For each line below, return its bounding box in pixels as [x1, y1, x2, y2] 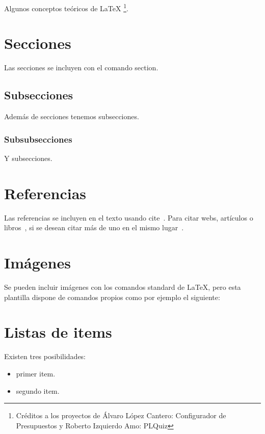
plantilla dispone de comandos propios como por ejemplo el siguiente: [4, 291, 220, 302]
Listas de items [4, 321, 112, 342]
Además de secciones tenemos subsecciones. [4, 111, 139, 122]
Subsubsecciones [4, 132, 72, 145]
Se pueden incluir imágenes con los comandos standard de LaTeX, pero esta [4, 282, 241, 292]
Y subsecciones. [4, 152, 52, 163]
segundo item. [16, 385, 60, 396]
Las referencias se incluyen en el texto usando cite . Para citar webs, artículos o [4, 212, 253, 223]
